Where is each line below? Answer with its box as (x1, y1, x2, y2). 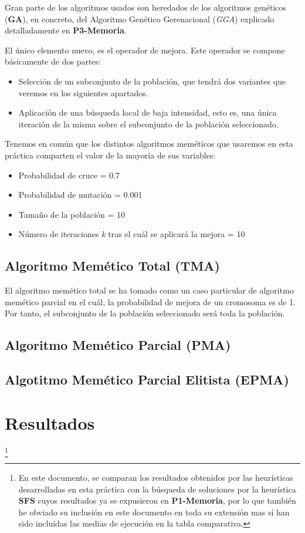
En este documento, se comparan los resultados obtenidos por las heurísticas (18, 471, 293, 483)
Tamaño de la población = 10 (18, 208, 126, 220)
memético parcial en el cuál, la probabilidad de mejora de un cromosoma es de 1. (5, 295, 296, 308)
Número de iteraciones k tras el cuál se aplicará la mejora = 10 (18, 228, 245, 240)
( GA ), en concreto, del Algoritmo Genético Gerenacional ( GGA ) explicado (5, 12, 274, 25)
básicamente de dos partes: (5, 55, 101, 68)
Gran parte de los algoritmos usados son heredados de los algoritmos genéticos (5, 1, 287, 13)
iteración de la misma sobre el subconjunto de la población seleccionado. (18, 117, 279, 130)
